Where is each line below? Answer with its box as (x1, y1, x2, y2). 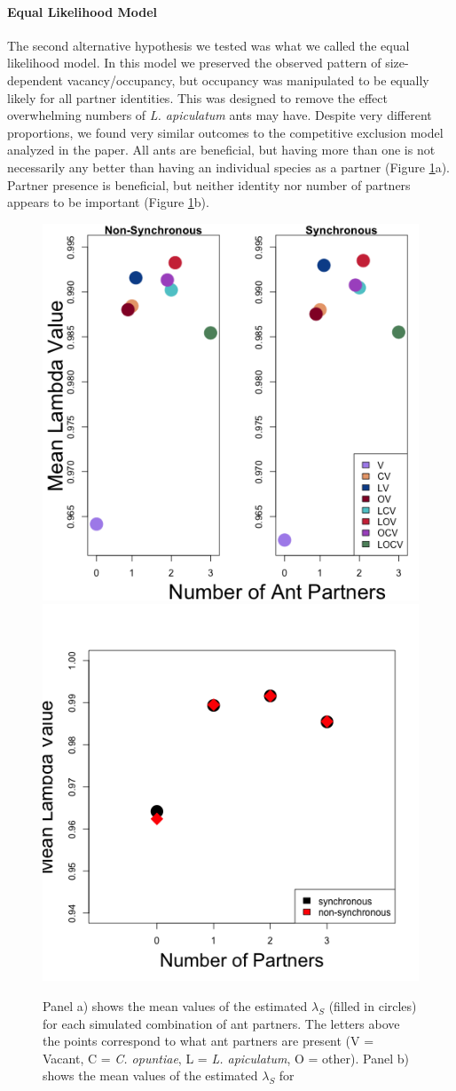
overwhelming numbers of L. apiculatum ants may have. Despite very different (7, 106, 432, 124)
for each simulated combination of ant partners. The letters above (43, 1014, 400, 1032)
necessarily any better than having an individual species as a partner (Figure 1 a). (7, 157, 450, 176)
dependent (7, 70, 64, 89)
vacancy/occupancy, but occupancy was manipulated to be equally (67, 70, 429, 89)
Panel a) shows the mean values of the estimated (43, 996, 308, 1015)
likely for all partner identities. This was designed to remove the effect (7, 88, 388, 107)
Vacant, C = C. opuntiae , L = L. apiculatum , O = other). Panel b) (43, 1048, 409, 1067)
